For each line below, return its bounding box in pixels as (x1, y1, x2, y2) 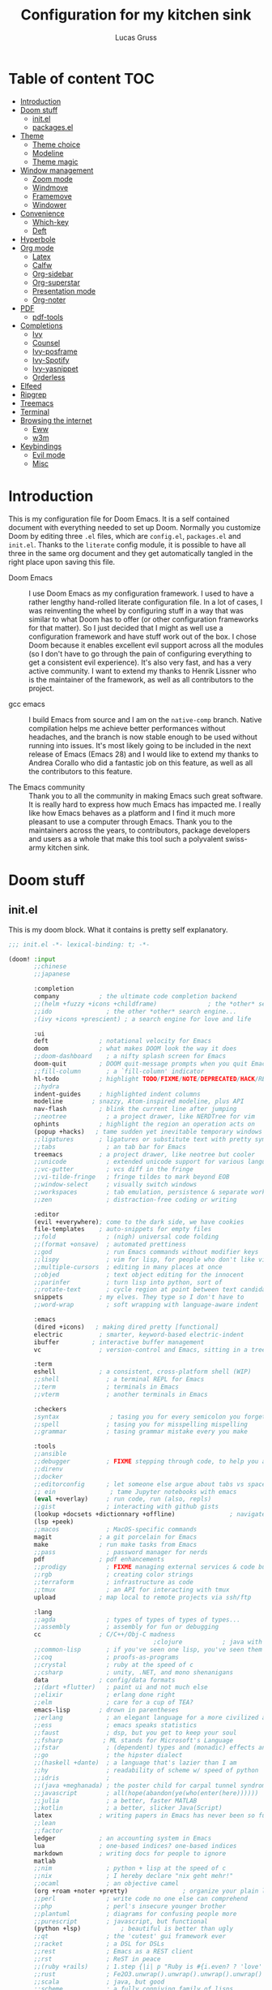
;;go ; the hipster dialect (33, 1751, 183, 1760)
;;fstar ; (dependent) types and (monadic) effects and (33, 1743, 270, 1752)
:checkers (33, 1405, 67, 1413)
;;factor (33, 1827, 63, 1835)
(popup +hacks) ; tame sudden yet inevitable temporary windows (33, 1127, 263, 1135)
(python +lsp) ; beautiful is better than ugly (33, 1925, 233, 1933)
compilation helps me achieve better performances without (28, 723, 226, 733)
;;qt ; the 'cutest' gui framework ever (33, 1932, 227, 1940)
